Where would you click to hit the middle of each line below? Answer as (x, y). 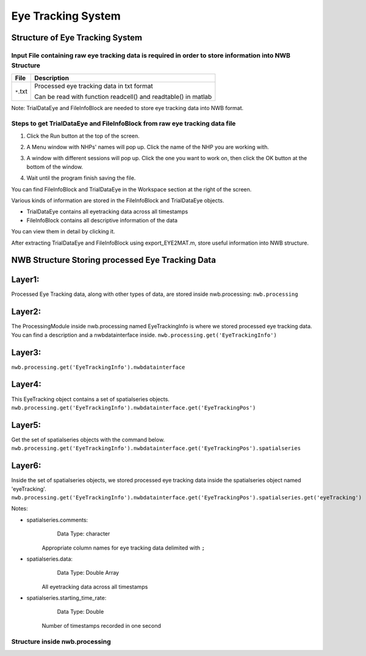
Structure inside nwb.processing (61, 641)
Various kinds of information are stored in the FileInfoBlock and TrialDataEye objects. (118, 200)
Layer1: (25, 280)
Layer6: (26, 466)
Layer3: (26, 352)
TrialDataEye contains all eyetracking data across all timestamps (107, 212)
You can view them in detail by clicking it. (63, 232)
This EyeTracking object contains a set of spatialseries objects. (91, 399)
